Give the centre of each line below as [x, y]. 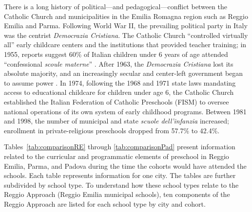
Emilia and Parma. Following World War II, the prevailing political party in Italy [126, 26]
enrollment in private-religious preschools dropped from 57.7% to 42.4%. [112, 130]
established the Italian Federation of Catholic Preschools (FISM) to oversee [116, 101]
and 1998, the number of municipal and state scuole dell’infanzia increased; [116, 121]
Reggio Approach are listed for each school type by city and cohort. [105, 203]
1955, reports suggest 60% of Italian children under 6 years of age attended [116, 54]
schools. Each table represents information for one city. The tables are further [120, 175]
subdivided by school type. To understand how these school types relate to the [121, 185]
